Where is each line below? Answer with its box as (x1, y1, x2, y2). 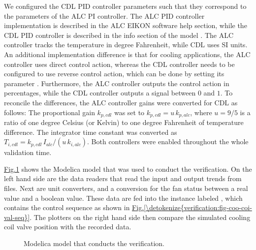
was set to (114, 107, 145, 117)
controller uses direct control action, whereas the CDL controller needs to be (4, 59, 235, 69)
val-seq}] (4, 212, 30, 222)
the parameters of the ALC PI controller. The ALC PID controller (4, 10, 205, 21)
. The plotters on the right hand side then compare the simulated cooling (30, 212, 251, 222)
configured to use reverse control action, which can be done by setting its (4, 68, 224, 79)
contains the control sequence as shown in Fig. (4, 202, 144, 213)
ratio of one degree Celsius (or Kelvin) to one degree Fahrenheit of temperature (4, 117, 244, 127)
